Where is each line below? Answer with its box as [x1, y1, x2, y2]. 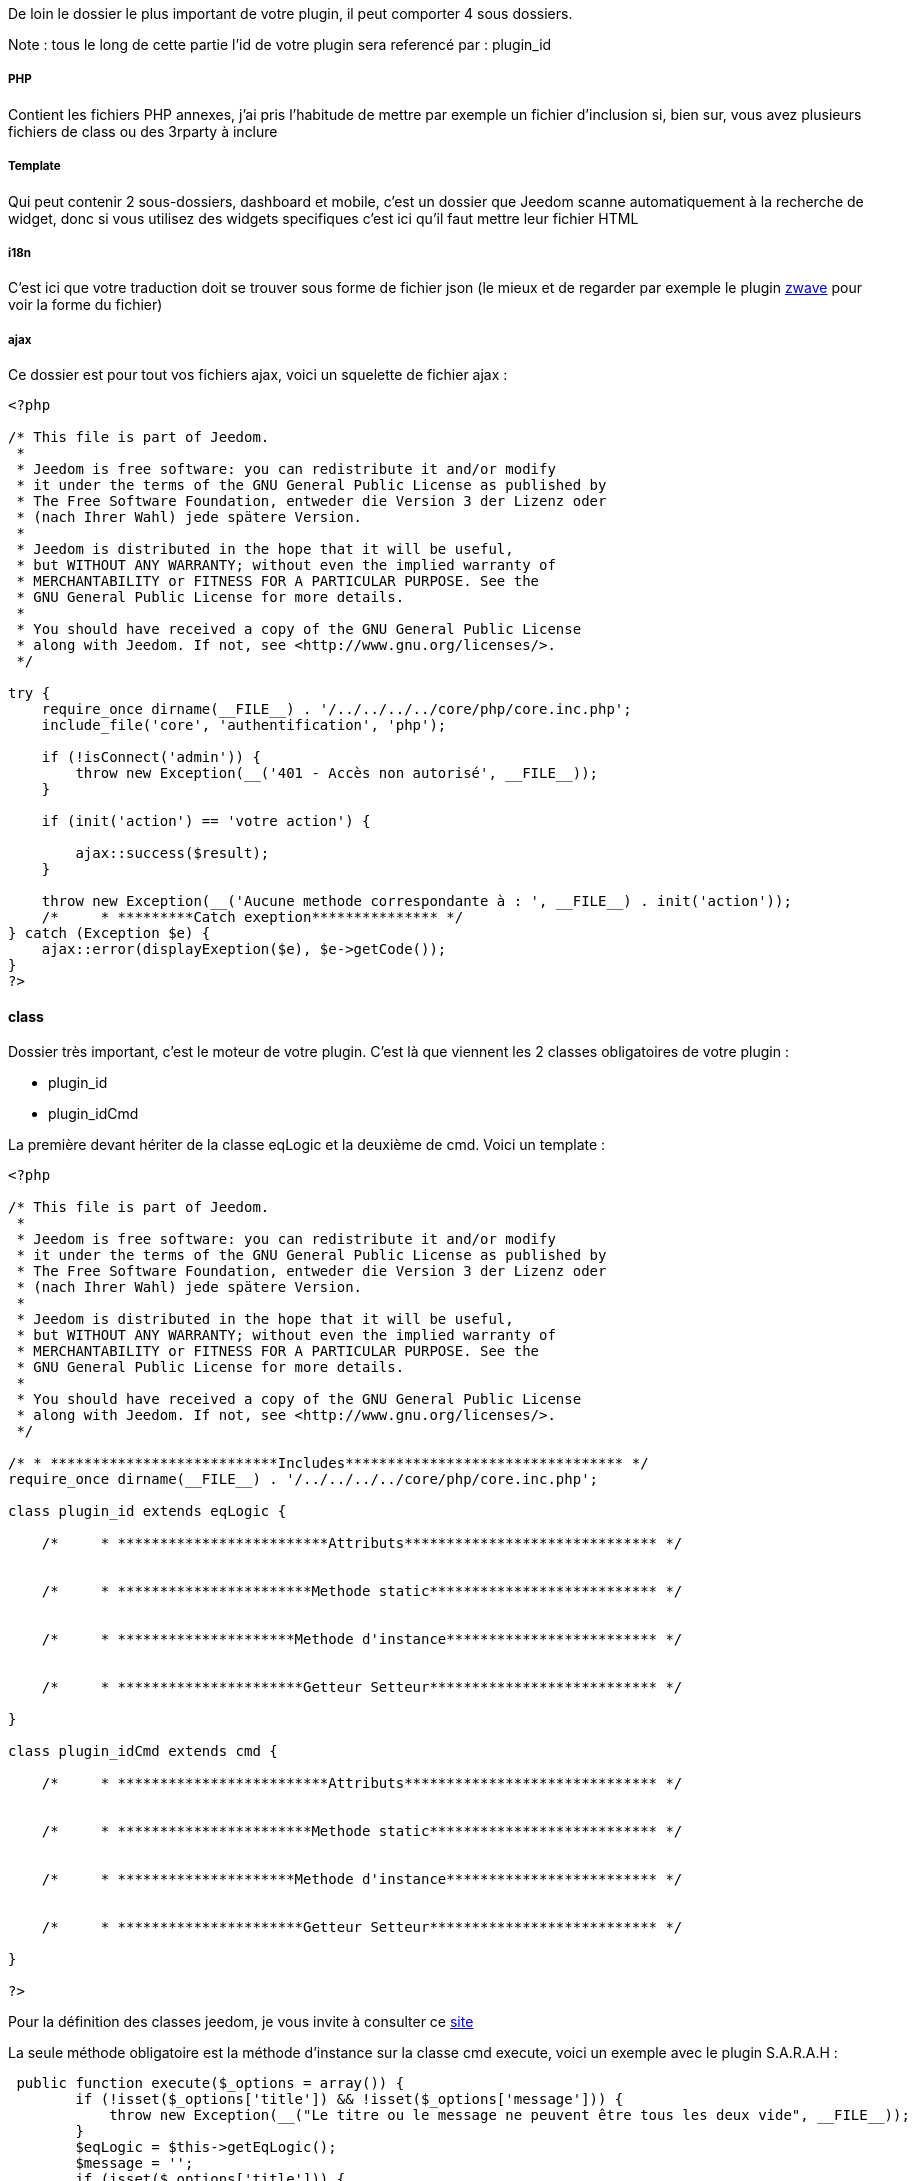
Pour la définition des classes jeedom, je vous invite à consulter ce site [8, 2013, 474, 2031]
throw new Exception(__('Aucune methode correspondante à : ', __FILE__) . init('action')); [41, 893, 792, 910]
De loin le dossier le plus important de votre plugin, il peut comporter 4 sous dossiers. [8, 5, 573, 22]
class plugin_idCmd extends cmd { [8, 1743, 278, 1760]
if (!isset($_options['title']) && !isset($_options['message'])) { [75, 2091, 624, 2108]
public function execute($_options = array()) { [16, 2075, 405, 2092]
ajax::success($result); [75, 845, 270, 862]
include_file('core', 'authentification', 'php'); [41, 717, 447, 734]
